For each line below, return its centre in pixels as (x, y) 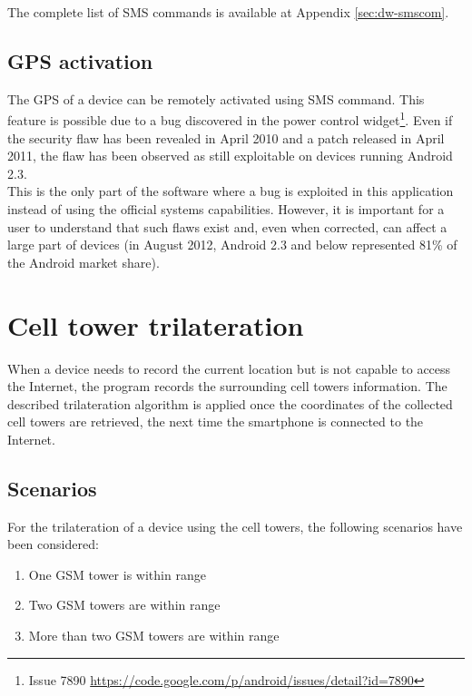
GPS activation (80, 60)
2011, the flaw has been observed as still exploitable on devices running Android (230, 156)
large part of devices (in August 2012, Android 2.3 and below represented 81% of (232, 245)
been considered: (53, 544)
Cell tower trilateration (156, 324)
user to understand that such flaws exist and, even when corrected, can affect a (227, 226)
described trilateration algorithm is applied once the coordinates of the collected (230, 403)
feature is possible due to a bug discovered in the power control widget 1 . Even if (230, 119)
